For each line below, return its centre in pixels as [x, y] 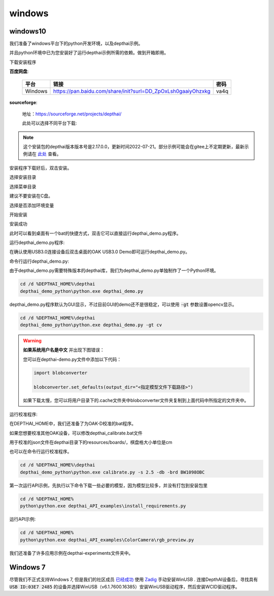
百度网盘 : [19, 72]
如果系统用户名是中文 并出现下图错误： [64, 350]
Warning [32, 340]
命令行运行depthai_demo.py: [39, 261]
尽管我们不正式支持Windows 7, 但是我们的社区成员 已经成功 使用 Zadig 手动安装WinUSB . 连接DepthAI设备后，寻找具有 [134, 580]
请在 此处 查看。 [44, 154]
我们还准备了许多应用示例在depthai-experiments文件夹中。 [71, 553]
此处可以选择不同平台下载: [49, 123]
